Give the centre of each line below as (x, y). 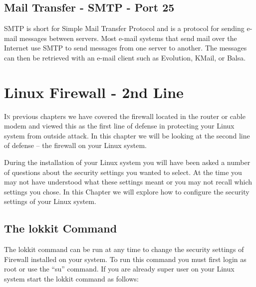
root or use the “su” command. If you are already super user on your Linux (119, 269)
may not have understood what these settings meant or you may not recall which (128, 182)
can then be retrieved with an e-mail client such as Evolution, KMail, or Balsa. (125, 57)
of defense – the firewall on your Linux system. (75, 145)
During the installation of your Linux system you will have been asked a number (127, 162)
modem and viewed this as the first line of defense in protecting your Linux (119, 126)
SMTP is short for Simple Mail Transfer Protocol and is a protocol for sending (124, 28)
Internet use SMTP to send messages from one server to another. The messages (126, 48)
